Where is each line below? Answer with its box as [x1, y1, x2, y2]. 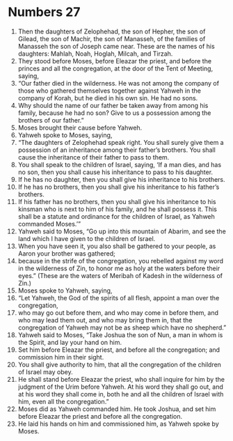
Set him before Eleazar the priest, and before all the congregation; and [17, 346, 220, 354]
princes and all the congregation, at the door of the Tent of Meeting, [17, 64, 214, 72]
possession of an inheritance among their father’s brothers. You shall [17, 146, 216, 154]
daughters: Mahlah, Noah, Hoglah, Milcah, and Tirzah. [17, 49, 173, 58]
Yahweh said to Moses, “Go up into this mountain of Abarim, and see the [17, 227, 227, 235]
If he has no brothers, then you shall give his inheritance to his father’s [17, 183, 220, 191]
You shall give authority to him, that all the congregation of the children [17, 360, 222, 369]
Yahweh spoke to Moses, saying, [17, 130, 113, 139]
